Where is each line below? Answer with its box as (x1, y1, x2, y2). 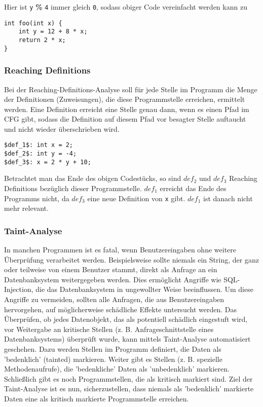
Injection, (4, 284, 33, 294)
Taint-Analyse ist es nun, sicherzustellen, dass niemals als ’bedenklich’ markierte (4, 383, 254, 394)
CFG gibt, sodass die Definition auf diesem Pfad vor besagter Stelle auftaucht (4, 114, 246, 124)
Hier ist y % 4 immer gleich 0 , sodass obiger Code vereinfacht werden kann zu (4, 2, 247, 12)
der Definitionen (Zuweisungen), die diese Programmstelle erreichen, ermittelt (4, 94, 245, 104)
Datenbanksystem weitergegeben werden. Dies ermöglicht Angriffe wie (4, 274, 221, 284)
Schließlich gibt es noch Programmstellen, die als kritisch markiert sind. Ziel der (4, 373, 253, 384)
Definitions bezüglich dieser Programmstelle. (4, 183, 142, 194)
